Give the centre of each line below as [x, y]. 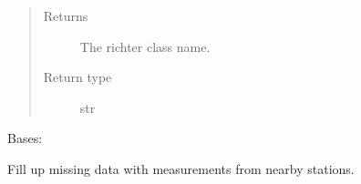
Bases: [25, 138]
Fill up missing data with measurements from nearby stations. [181, 168]
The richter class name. [145, 46]
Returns [66, 15]
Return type [77, 77]
